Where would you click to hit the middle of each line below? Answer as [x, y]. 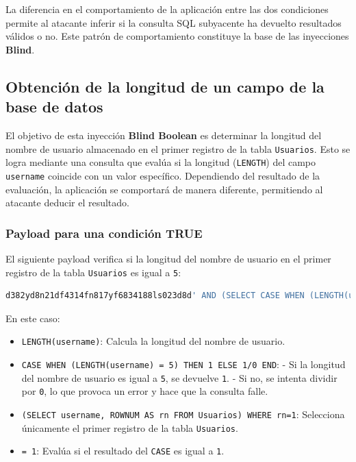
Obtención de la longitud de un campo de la [165, 86]
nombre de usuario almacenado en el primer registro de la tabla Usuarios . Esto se [178, 148]
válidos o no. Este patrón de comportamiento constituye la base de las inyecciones [177, 36]
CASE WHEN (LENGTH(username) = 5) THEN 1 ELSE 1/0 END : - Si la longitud [183, 364]
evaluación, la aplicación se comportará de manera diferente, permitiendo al [164, 189]
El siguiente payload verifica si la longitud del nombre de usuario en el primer [168, 258]
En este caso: [33, 318]
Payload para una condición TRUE [104, 233]
